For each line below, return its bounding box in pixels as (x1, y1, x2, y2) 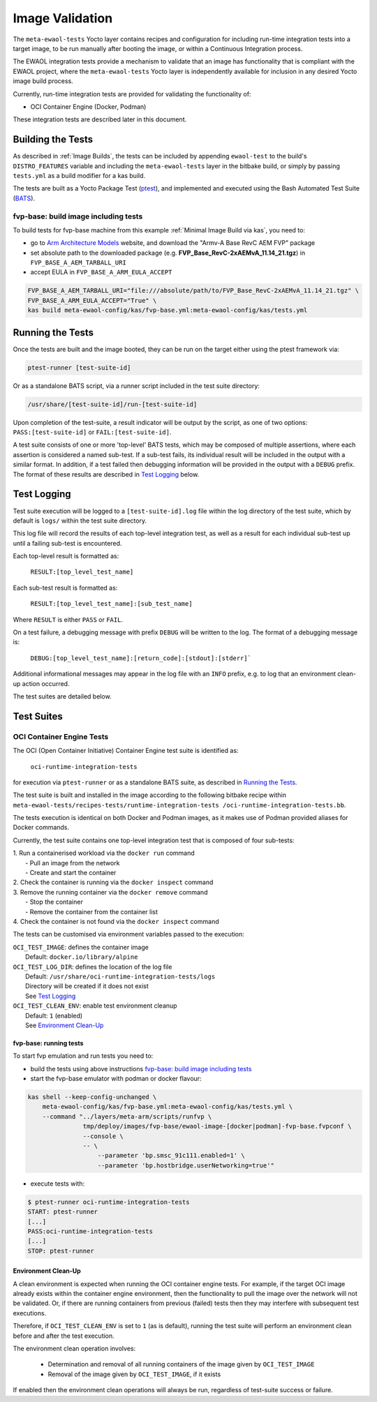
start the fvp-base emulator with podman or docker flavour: (30, 1075, 202, 1083)
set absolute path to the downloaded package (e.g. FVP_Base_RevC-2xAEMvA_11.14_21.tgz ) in (30, 248, 306, 257)
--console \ (82, 1132, 124, 1140)
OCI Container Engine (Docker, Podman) (30, 102, 147, 111)
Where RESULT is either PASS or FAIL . (13, 615, 124, 624)
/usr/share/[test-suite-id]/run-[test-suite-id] (27, 400, 198, 408)
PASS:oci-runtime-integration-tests (27, 1227, 154, 1235)
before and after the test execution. (13, 1332, 114, 1340)
